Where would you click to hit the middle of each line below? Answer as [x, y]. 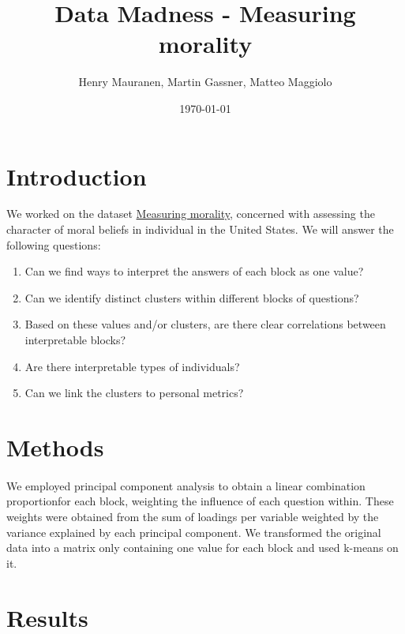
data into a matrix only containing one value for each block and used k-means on [202, 548]
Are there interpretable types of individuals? [132, 366]
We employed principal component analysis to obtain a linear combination [186, 485]
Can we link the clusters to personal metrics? [134, 393]
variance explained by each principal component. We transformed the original [194, 532]
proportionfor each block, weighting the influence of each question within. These [200, 501]
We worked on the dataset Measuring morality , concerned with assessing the [191, 214]
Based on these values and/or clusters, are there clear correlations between [205, 324]
